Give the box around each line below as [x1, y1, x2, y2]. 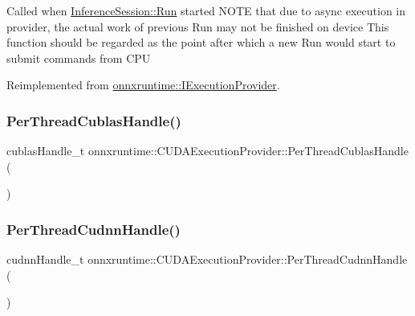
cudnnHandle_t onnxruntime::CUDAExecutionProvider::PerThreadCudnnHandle [6, 251, 408, 268]
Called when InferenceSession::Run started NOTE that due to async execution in [6, 2, 406, 18]
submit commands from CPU [6, 49, 151, 66]
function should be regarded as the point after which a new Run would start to [6, 34, 396, 51]
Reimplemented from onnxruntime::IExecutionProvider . [6, 76, 280, 93]
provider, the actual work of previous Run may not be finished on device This [6, 18, 389, 35]
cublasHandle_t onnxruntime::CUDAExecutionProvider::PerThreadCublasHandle [6, 142, 409, 159]
